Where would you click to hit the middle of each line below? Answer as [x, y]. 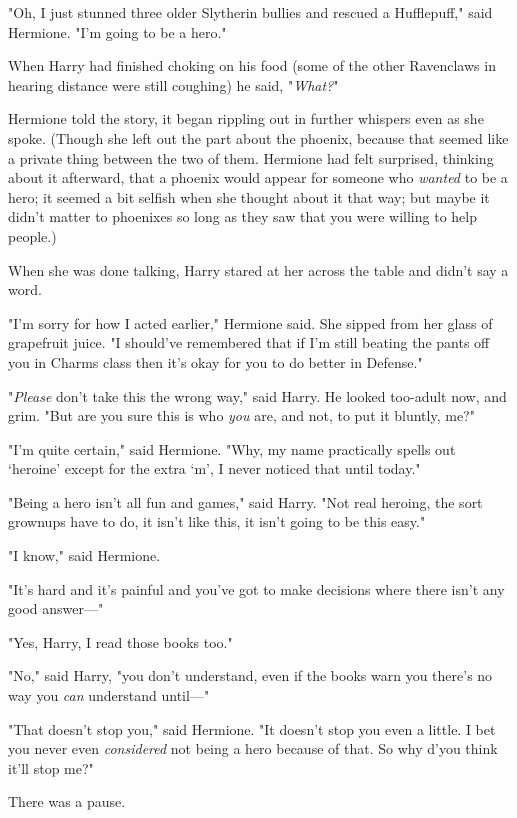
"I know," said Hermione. [84, 555]
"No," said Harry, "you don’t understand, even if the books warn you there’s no [250, 675]
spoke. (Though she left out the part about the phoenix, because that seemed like [258, 137]
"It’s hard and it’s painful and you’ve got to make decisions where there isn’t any [256, 588]
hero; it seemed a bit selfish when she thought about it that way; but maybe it [249, 196]
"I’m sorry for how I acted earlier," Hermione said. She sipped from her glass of [250, 322]
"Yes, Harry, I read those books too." [120, 641]
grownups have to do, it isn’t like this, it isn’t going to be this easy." [217, 521]
